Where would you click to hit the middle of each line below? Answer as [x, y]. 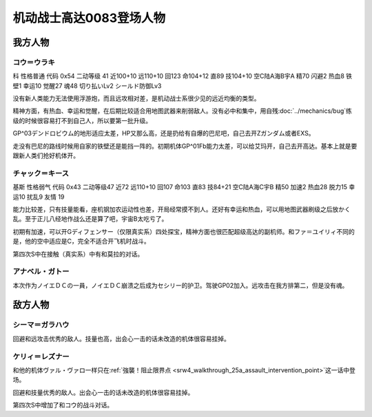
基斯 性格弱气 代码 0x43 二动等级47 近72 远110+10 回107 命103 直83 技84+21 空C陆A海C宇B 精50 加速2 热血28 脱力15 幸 [184, 187]
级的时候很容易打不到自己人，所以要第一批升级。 [82, 120]
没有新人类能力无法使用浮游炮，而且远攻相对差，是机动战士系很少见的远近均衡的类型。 [136, 98]
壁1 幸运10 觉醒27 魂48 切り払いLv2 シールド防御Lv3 [87, 85]
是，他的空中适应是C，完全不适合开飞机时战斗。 [82, 242]
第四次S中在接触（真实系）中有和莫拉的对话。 [78, 254]
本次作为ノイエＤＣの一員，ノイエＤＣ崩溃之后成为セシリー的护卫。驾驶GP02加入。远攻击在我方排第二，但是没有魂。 [180, 285]
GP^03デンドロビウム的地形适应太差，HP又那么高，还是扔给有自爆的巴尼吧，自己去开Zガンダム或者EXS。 [164, 133]
